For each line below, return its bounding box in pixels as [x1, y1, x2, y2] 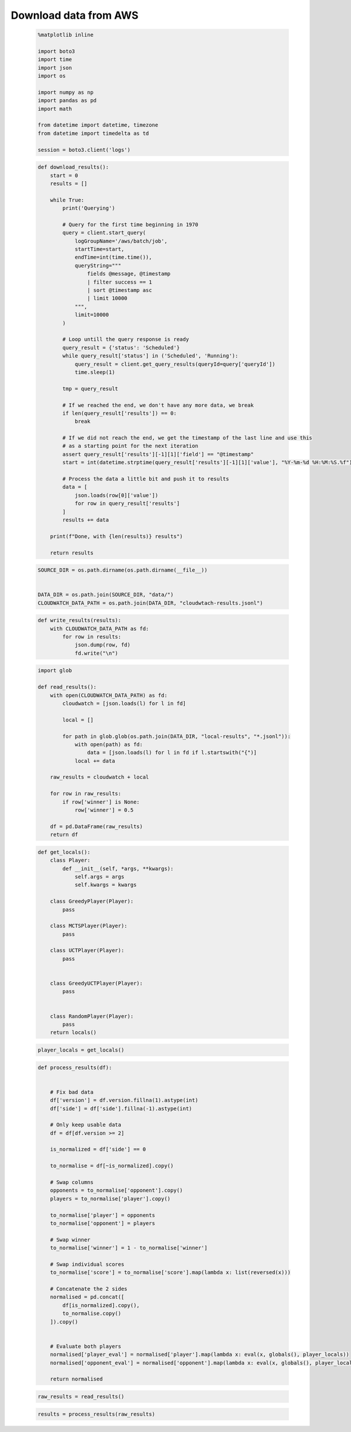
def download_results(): [37, 164, 109, 171]
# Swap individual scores [50, 1261, 125, 1267]
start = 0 [50, 172, 78, 179]
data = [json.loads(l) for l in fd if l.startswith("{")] [87, 749, 257, 756]
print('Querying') [62, 205, 115, 212]
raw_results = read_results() [37, 1393, 125, 1400]
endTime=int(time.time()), [74, 254, 152, 261]
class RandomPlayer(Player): [50, 1013, 134, 1019]
